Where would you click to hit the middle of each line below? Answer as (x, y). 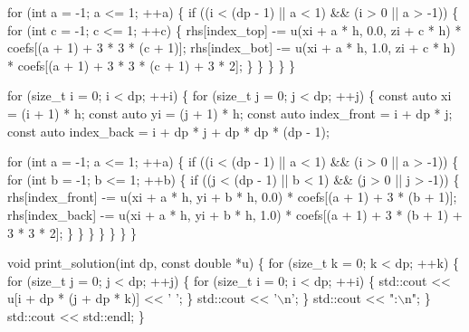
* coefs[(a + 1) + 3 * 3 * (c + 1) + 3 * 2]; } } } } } (152, 65)
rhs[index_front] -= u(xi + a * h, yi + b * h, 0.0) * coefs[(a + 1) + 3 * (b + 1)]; (232, 197)
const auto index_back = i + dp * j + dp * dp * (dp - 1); (168, 131)
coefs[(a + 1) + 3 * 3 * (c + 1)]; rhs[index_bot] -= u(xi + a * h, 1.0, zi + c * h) (231, 47)
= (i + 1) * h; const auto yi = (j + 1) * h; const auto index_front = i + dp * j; (230, 113)
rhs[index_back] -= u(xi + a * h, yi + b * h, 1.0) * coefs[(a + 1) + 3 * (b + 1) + (235, 214)
